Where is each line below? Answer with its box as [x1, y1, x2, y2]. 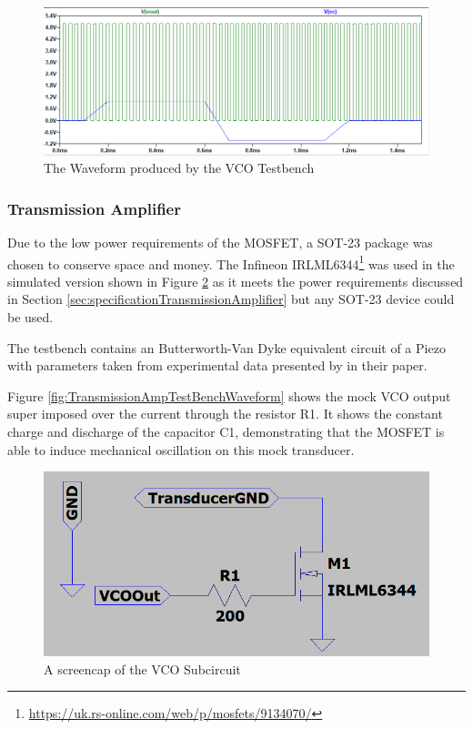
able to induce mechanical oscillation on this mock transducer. [7, 440, 355, 459]
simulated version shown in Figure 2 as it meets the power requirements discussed [7, 271, 464, 290]
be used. [7, 308, 54, 327]
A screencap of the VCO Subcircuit [44, 659, 241, 678]
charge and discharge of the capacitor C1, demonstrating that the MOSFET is [7, 422, 445, 441]
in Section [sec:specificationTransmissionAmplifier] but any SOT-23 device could [7, 289, 455, 309]
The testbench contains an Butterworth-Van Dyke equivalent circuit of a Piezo [7, 338, 446, 357]
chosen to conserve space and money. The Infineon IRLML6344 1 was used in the [7, 251, 455, 273]
